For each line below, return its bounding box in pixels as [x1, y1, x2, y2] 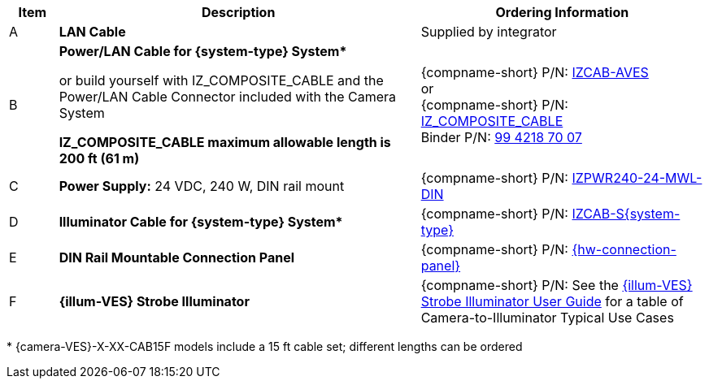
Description [201, 4, 276, 20]
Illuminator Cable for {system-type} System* [59, 214, 343, 230]
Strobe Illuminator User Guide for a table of [420, 293, 684, 309]
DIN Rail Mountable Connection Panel [59, 249, 294, 266]
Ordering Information [495, 4, 629, 20]
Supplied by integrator [420, 24, 557, 40]
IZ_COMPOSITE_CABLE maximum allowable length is [59, 134, 391, 150]
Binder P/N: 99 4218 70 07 [420, 129, 582, 145]
